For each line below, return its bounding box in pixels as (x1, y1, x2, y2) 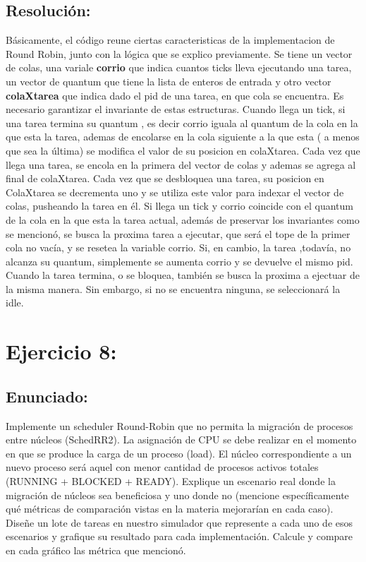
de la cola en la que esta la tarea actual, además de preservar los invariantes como (6, 212, 360, 227)
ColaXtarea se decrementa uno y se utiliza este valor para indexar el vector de (6, 184, 344, 199)
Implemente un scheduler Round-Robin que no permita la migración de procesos (6, 418, 353, 433)
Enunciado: (6, 385, 88, 407)
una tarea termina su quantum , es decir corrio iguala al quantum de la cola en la (6, 115, 358, 130)
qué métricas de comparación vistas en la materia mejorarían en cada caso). (6, 501, 334, 516)
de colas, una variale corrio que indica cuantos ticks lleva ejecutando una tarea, (6, 60, 352, 75)
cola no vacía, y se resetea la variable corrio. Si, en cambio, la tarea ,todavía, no (6, 240, 351, 255)
